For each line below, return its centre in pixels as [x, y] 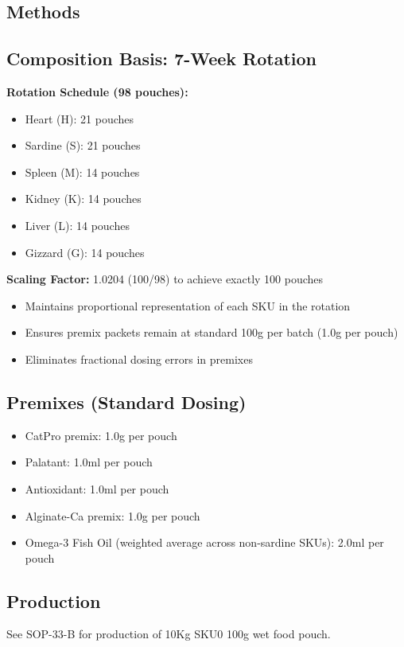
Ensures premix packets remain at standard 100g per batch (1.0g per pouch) [212, 332]
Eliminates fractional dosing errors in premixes [139, 359]
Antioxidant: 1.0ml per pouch [97, 488]
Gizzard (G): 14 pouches [85, 252]
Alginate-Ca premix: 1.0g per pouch [113, 515]
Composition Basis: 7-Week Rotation [161, 58]
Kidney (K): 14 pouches [83, 199]
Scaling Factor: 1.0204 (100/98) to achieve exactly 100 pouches [165, 279]
